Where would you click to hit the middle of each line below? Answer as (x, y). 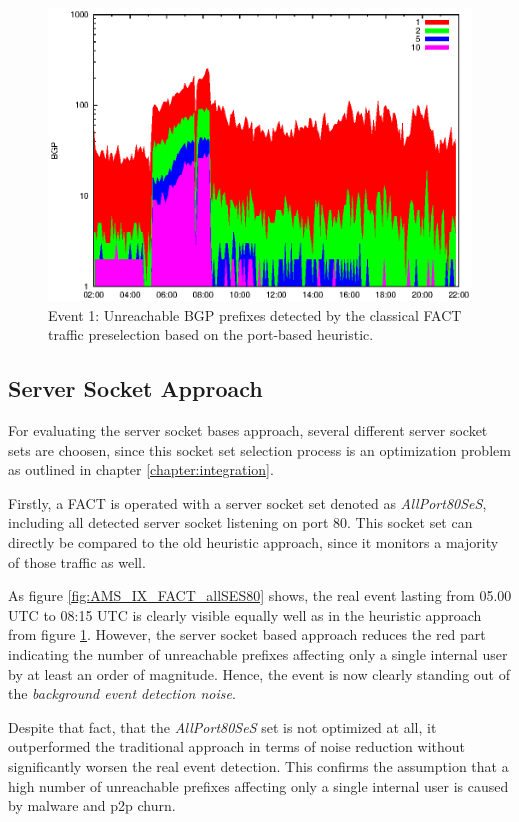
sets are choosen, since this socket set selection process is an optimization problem (259, 449)
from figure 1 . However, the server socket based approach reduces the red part (247, 634)
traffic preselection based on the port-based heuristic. (211, 334)
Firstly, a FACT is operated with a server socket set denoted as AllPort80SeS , (247, 502)
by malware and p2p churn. (92, 805)
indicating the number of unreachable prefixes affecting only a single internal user (258, 653)
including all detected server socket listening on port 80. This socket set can (240, 522)
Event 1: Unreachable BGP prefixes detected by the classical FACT (255, 314)
